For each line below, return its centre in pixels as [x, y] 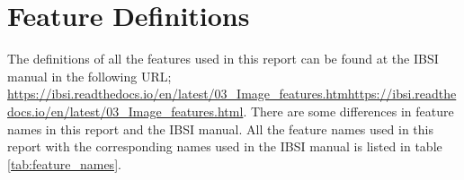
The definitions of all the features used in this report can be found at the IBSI [223, 59]
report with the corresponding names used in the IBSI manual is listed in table [225, 146]
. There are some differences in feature [348, 111]
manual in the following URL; [89, 76]
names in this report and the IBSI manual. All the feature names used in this [220, 129]
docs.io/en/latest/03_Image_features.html [125, 111]
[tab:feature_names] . [64, 163]
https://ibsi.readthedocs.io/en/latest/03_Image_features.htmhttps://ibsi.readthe [232, 94]
